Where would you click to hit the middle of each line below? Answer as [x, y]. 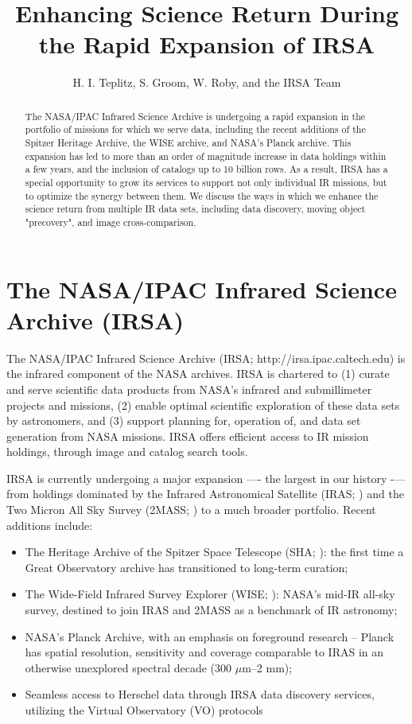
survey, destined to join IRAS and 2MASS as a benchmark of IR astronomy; [211, 610]
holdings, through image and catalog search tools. [127, 452]
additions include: [50, 525]
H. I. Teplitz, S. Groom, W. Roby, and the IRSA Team [207, 82]
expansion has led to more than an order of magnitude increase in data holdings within [206, 156]
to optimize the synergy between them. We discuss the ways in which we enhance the [202, 195]
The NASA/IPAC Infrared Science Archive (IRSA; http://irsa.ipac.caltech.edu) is [206, 358]
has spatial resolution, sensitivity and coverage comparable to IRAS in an [204, 652]
